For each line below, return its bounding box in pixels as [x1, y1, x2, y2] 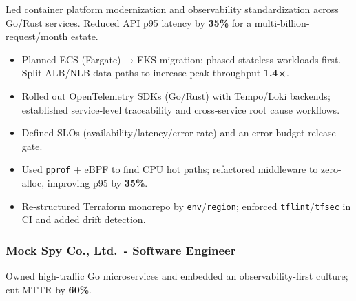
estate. [71, 29, 98, 43]
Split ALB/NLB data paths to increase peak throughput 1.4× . [21, 65, 289, 80]
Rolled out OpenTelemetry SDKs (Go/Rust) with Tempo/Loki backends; [21, 88, 331, 103]
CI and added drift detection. [21, 212, 146, 227]
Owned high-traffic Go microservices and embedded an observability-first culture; [6, 269, 348, 283]
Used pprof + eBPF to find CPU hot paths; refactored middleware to [21, 162, 318, 176]
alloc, [21, 176, 45, 189]
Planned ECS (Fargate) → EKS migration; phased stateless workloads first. [21, 52, 342, 66]
